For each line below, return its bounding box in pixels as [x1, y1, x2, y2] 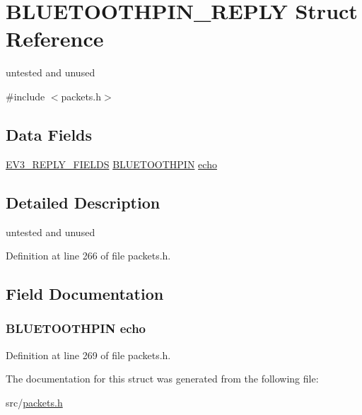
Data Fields [6, 123, 93, 145]
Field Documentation [6, 283, 164, 305]
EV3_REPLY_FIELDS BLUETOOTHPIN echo [6, 156, 217, 171]
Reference [6, 24, 104, 53]
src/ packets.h [6, 394, 63, 409]
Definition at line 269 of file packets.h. [6, 347, 171, 362]
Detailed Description [6, 191, 160, 213]
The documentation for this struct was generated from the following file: [6, 371, 319, 386]
